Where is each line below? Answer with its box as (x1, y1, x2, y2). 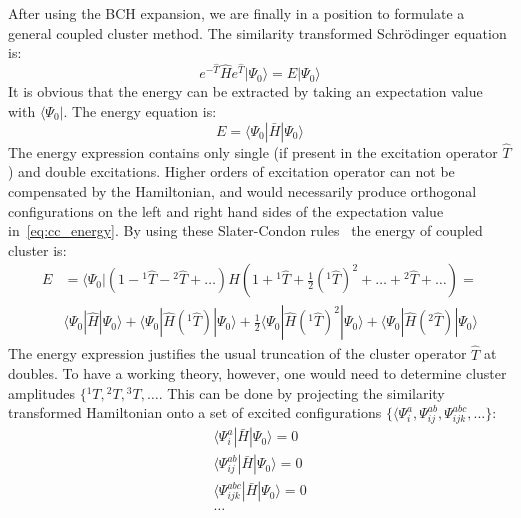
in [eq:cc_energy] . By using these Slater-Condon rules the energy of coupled (8, 220, 483, 241)
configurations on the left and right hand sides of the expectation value (8, 200, 444, 221)
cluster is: (8, 239, 67, 260)
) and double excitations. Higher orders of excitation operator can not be (8, 161, 455, 182)
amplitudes (8, 382, 75, 403)
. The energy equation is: (63, 101, 217, 122)
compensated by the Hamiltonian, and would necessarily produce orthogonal (8, 181, 477, 202)
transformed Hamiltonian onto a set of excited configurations (8, 402, 382, 423)
